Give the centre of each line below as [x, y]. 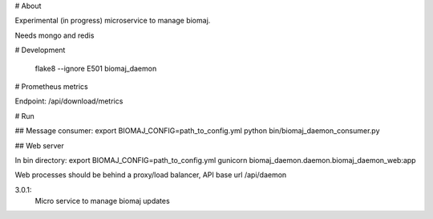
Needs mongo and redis [55, 35]
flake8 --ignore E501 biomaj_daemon [96, 68]
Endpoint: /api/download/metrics [69, 101]
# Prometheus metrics [51, 86]
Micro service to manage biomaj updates [102, 201]
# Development [40, 50]
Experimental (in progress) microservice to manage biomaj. [113, 21]
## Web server [39, 145]
